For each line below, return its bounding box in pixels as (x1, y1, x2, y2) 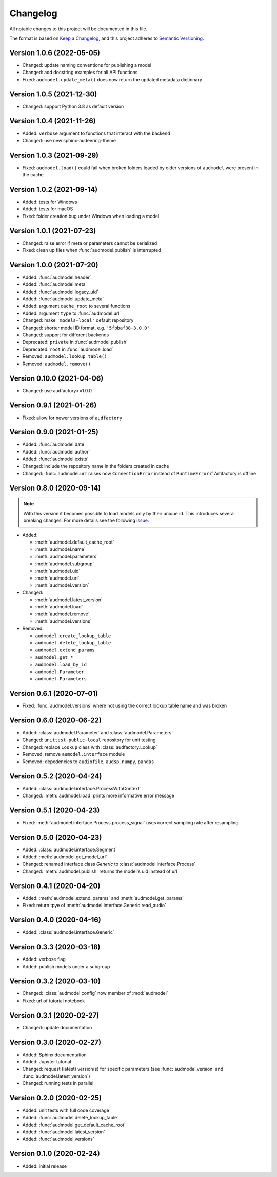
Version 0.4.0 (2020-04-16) (9, 916, 101, 925)
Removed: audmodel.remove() (22, 360, 91, 367)
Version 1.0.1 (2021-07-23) (9, 226, 96, 235)
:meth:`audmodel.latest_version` (35, 596, 103, 603)
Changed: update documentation (22, 1024, 92, 1030)
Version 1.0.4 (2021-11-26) (9, 117, 96, 125)
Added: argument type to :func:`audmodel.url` (22, 310, 121, 316)
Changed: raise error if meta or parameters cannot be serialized (22, 240, 157, 246)
